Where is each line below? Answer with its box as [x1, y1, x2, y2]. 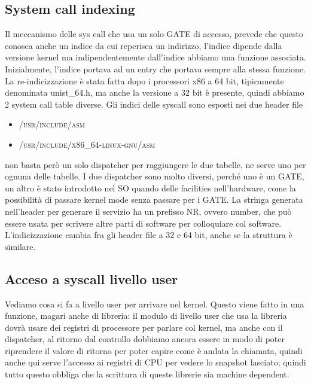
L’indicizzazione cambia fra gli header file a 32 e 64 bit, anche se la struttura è [5, 228, 292, 241]
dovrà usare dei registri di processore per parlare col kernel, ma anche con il [5, 321, 283, 333]
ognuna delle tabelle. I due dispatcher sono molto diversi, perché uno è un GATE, [5, 170, 304, 182]
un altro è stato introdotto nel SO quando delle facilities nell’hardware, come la [5, 181, 296, 194]
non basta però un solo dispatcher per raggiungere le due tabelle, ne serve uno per [5, 158, 306, 170]
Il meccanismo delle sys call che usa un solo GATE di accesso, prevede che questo [5, 28, 303, 40]
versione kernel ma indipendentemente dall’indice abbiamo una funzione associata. [5, 51, 306, 63]
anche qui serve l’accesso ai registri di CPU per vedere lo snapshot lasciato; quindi [5, 356, 306, 368]
